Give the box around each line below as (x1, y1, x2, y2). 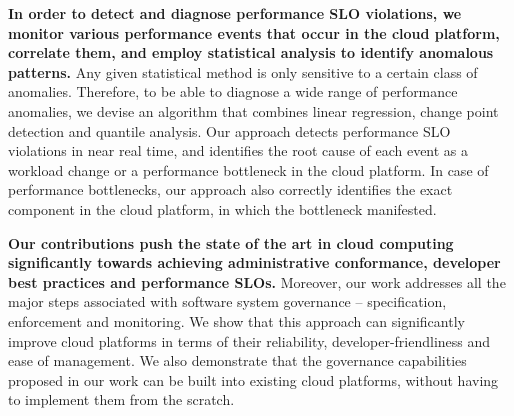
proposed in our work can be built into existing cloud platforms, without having (8, 369, 499, 390)
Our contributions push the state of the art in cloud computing (8, 232, 454, 253)
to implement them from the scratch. (8, 389, 235, 410)
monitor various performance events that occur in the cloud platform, (8, 22, 500, 43)
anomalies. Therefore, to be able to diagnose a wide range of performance (8, 81, 458, 102)
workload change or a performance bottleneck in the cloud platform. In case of (8, 159, 489, 180)
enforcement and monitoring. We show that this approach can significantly (8, 310, 465, 331)
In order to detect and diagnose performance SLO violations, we (8, 3, 462, 23)
